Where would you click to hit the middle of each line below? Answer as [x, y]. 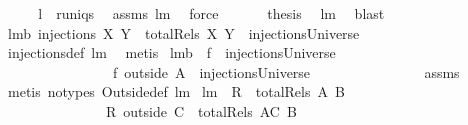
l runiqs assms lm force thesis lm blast [211, 13]
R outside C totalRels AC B [201, 110]
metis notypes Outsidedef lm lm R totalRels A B [176, 91]
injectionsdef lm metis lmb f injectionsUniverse [171, 52]
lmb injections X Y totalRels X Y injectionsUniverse [183, 32]
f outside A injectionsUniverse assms [286, 71]
